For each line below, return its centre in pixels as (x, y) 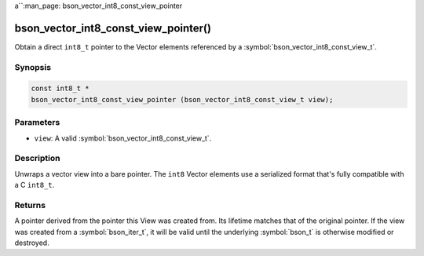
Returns (30, 205)
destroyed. (32, 243)
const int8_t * (60, 89)
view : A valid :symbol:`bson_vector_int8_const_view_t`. (123, 138)
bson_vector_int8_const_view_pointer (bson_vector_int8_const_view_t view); (182, 99)
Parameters (37, 123)
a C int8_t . (35, 185)
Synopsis (33, 67)
